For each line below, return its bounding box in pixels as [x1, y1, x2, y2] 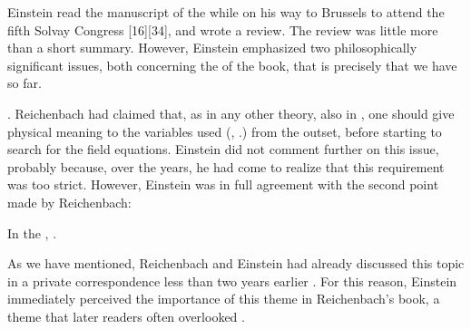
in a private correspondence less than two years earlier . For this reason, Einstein [7, 271, 457, 290]
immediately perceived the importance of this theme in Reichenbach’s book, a [7, 289, 440, 308]
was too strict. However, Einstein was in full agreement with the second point [7, 175, 439, 194]
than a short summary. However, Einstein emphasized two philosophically [7, 38, 417, 57]
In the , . [7, 223, 57, 242]
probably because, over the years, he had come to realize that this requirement [7, 157, 445, 176]
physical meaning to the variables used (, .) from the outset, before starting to [7, 121, 442, 140]
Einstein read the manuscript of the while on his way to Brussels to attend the [7, 3, 445, 21]
